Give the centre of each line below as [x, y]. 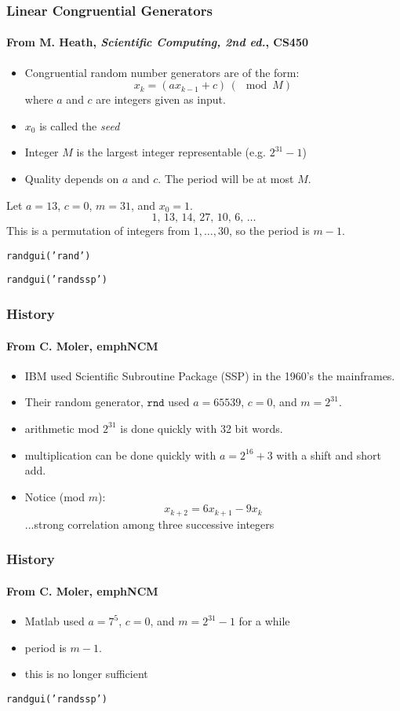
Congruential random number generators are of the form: [162, 72]
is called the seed [80, 125]
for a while [264, 621]
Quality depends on [72, 179]
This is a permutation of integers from [98, 231]
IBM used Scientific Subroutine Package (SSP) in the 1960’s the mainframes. [210, 375]
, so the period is [269, 231]
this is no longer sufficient [86, 674]
